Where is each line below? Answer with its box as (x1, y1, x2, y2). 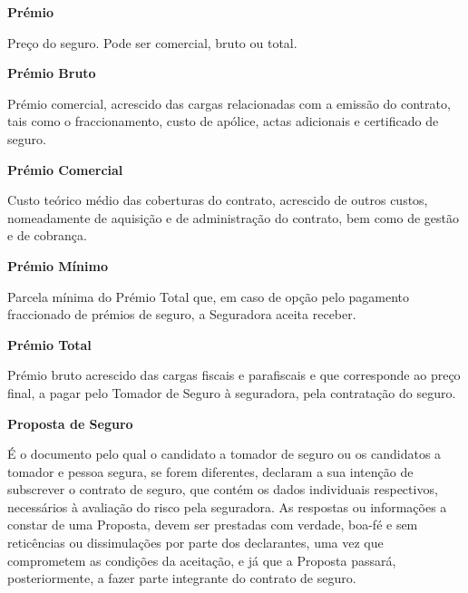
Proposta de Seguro (7, 413, 133, 433)
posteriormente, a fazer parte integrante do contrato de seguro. (7, 569, 356, 588)
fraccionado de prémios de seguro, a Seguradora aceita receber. (7, 305, 356, 324)
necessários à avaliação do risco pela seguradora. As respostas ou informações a (7, 497, 447, 516)
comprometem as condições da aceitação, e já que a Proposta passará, (7, 550, 396, 569)
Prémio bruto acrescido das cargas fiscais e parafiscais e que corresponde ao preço (7, 365, 461, 384)
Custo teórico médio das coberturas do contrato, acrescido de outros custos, (7, 190, 428, 209)
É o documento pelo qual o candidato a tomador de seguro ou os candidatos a (7, 444, 442, 463)
